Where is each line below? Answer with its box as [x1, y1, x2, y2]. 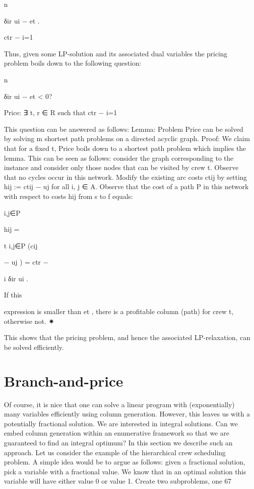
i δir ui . [4, 273, 28, 283]
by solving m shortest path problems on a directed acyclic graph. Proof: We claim [4, 133, 250, 144]
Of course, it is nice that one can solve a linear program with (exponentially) [4, 399, 235, 409]
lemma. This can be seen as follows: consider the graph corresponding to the [4, 152, 234, 163]
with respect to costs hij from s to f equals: [4, 191, 133, 201]
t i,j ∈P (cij [4, 240, 38, 250]
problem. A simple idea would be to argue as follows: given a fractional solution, [4, 457, 245, 467]
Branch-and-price [4, 370, 124, 391]
